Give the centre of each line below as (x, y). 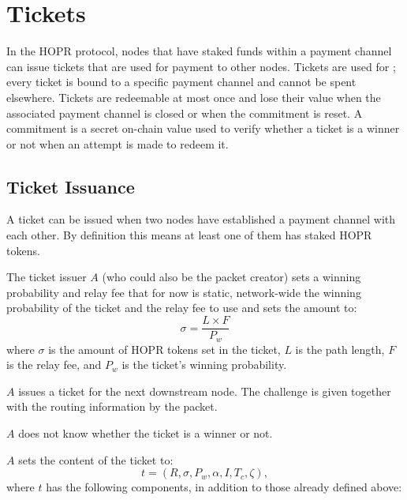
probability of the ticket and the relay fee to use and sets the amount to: (182, 308)
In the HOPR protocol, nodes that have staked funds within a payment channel (199, 51)
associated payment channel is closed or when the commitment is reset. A (185, 113)
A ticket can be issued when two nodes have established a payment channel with (201, 219)
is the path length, (340, 349)
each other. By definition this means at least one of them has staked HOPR (189, 235)
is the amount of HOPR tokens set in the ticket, (164, 349)
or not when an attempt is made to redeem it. (118, 143)
